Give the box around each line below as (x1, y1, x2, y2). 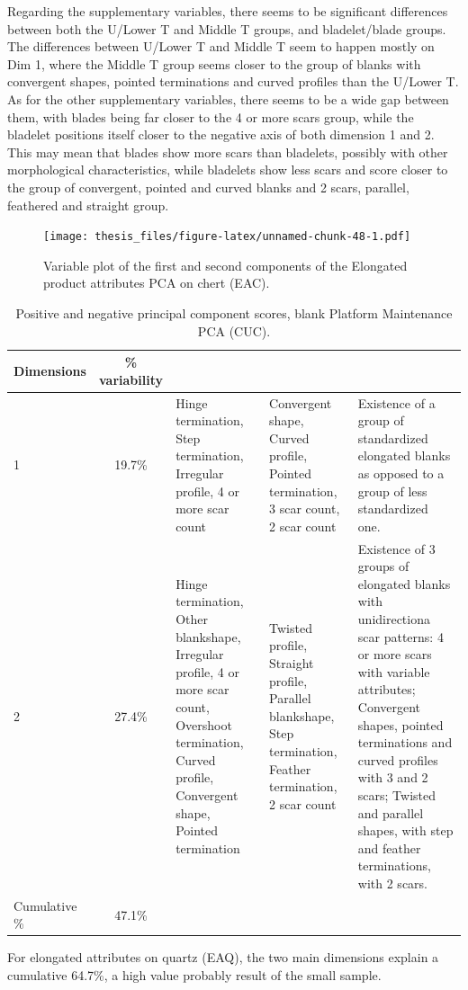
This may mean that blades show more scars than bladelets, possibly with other (7, 142, 448, 161)
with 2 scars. (357, 873, 427, 892)
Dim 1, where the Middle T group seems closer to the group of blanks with (7, 54, 421, 73)
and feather (357, 838, 421, 857)
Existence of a (357, 393, 436, 412)
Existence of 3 (357, 539, 436, 557)
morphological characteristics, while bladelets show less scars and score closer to (7, 160, 448, 179)
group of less (357, 481, 427, 500)
